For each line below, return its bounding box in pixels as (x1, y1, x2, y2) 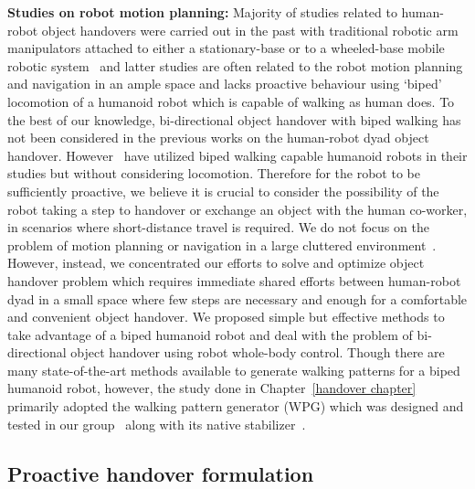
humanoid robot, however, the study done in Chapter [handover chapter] (7, 378, 417, 398)
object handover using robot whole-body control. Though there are (70, 343, 445, 362)
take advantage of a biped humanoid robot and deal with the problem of (7, 324, 413, 344)
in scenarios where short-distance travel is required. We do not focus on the (7, 218, 429, 237)
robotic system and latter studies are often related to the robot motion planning (7, 56, 463, 75)
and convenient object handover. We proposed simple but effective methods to (7, 307, 445, 326)
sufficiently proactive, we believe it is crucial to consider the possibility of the (7, 181, 439, 200)
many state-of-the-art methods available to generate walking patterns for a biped (7, 360, 460, 379)
